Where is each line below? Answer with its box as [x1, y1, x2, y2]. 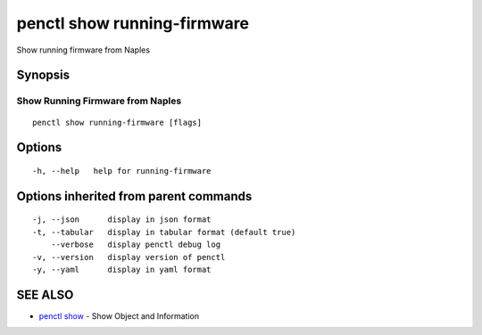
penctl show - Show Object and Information [38, 310, 200, 321]
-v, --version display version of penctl [32, 252, 226, 262]
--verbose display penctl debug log [50, 240, 221, 249]
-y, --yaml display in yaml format [32, 264, 212, 274]
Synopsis [16, 68, 71, 83]
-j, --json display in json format [32, 215, 212, 225]
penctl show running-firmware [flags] [32, 117, 203, 127]
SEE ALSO [16, 287, 74, 302]
